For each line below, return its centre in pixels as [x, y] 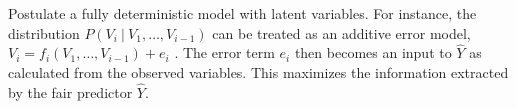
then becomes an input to [373, 52]
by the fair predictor [70, 91]
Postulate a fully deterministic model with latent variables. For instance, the [242, 13]
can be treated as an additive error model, [341, 32]
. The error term [224, 52]
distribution [44, 32]
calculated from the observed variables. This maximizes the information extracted [258, 72]
